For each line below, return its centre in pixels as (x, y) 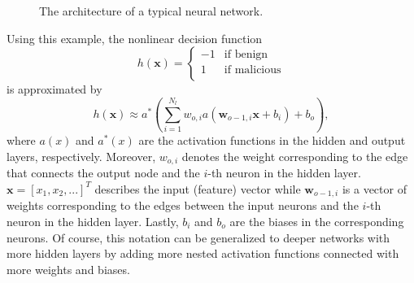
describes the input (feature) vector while (198, 188)
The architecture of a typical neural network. (151, 11)
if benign (246, 55)
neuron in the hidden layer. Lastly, (93, 221)
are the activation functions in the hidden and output (272, 140)
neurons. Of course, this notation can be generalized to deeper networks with (198, 237)
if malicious (253, 70)
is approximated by (54, 89)
